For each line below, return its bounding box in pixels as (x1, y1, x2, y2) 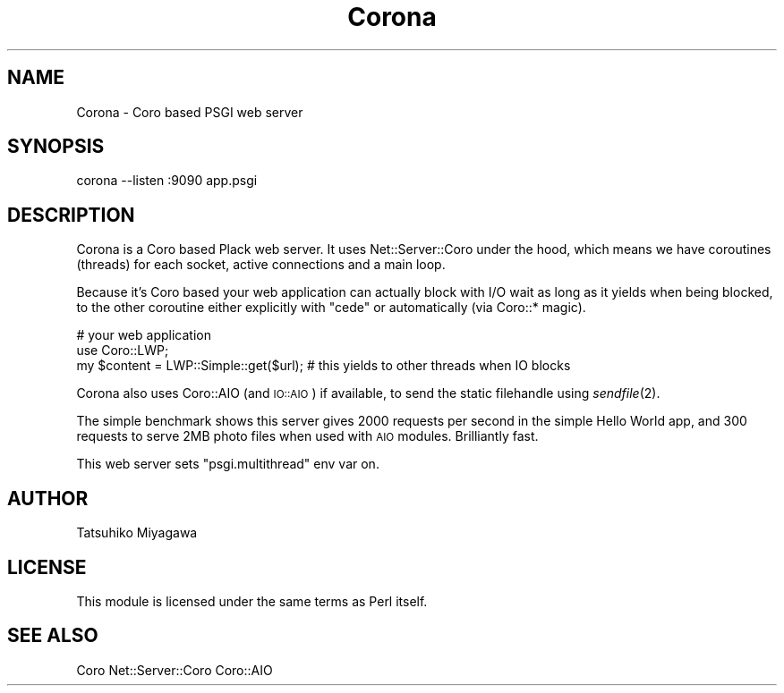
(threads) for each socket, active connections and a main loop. (76, 257, 446, 273)
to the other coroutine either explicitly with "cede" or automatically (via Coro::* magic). (76, 300, 586, 316)
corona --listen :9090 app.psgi (76, 173, 258, 189)
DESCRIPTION (7, 203, 135, 226)
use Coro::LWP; (76, 342, 169, 359)
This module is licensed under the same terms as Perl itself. (76, 593, 428, 609)
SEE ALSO (7, 624, 98, 647)
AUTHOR (7, 486, 89, 510)
